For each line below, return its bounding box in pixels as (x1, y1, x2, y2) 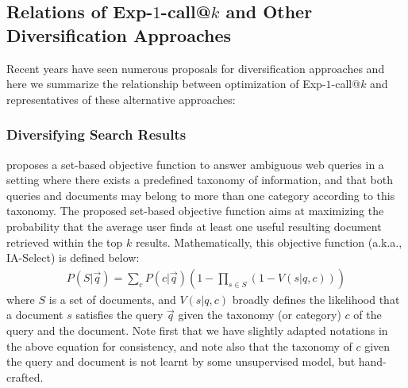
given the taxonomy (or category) (178, 306, 341, 323)
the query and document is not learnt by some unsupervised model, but (6, 353, 356, 370)
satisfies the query (75, 306, 164, 323)
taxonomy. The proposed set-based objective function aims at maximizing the (6, 202, 384, 219)
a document (6, 306, 64, 323)
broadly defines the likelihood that (232, 290, 400, 307)
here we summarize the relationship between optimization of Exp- (6, 75, 326, 92)
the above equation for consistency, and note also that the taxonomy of (6, 337, 352, 354)
